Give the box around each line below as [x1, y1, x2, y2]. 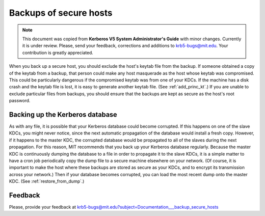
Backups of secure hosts [9, 7, 113, 18]
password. [9, 98, 30, 104]
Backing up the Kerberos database [9, 110, 117, 119]
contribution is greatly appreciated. [22, 50, 93, 55]
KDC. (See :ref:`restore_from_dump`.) [9, 178, 84, 184]
